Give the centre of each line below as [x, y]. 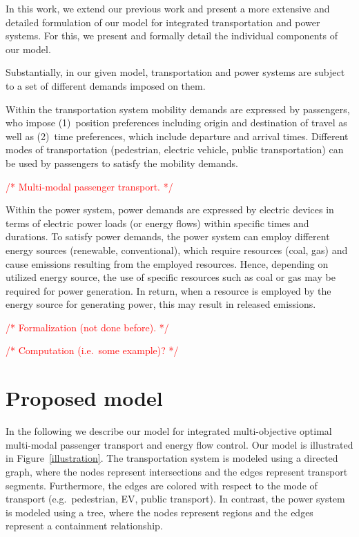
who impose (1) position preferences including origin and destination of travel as [176, 123]
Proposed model [84, 398]
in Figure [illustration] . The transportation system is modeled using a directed [172, 458]
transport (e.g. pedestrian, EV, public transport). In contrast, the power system [175, 499]
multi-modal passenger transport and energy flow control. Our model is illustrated [179, 444]
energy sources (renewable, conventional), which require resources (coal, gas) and [177, 250]
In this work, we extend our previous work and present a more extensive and [168, 8]
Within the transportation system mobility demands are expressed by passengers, [178, 109]
